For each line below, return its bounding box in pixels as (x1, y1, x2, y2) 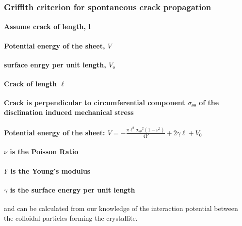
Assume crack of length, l (4, 21, 91, 32)
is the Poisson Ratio (10, 146, 79, 157)
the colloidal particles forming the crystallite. (4, 212, 138, 223)
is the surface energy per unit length (10, 184, 135, 194)
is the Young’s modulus (10, 165, 91, 176)
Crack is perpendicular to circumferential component (4, 97, 185, 108)
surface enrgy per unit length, (4, 59, 106, 69)
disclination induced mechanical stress (4, 107, 134, 117)
